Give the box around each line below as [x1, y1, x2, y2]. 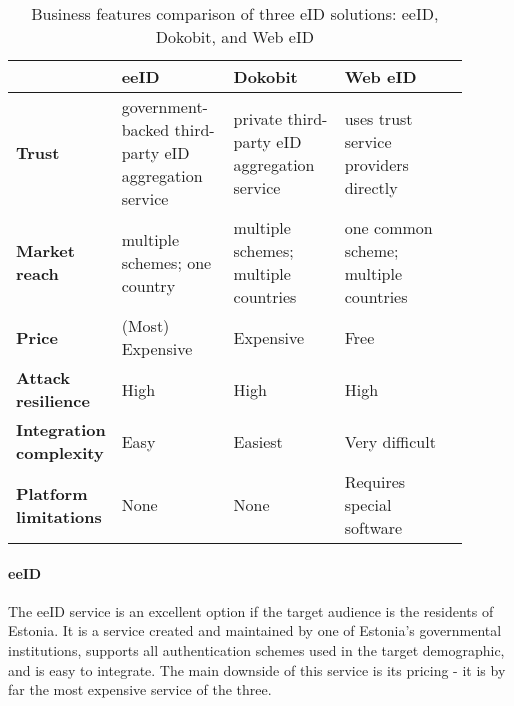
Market [16, 239, 75, 262]
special [344, 493, 392, 516]
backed [121, 118, 170, 141]
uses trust [344, 106, 413, 130]
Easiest [233, 429, 283, 453]
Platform [16, 481, 88, 505]
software [344, 516, 403, 539]
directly [344, 175, 398, 199]
